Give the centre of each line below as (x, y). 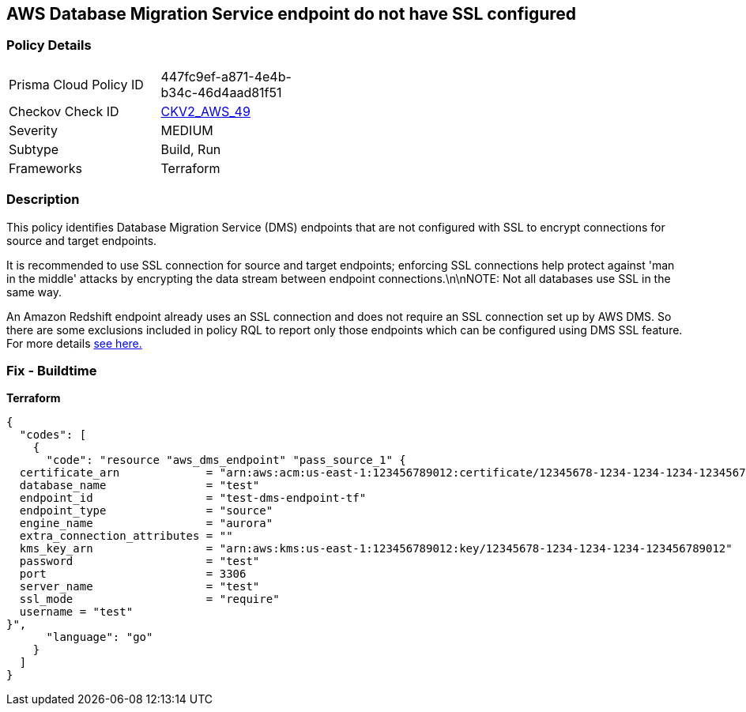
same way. (34, 292)
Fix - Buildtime (52, 370)
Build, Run (191, 149)
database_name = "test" (139, 486)
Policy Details (49, 45)
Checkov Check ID (64, 111)
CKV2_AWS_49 (205, 111)
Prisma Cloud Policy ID (76, 84)
